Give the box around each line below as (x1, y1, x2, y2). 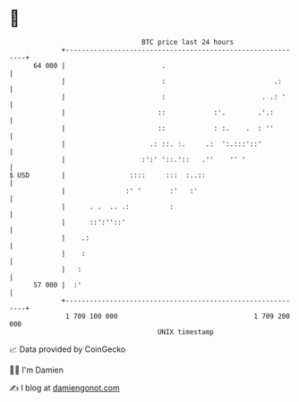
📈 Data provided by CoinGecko (9, 344, 126, 355)
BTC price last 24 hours (141, 38, 235, 47)
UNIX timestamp (157, 327, 215, 337)
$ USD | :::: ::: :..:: (9, 170, 206, 180)
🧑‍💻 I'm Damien (9, 364, 64, 375)
